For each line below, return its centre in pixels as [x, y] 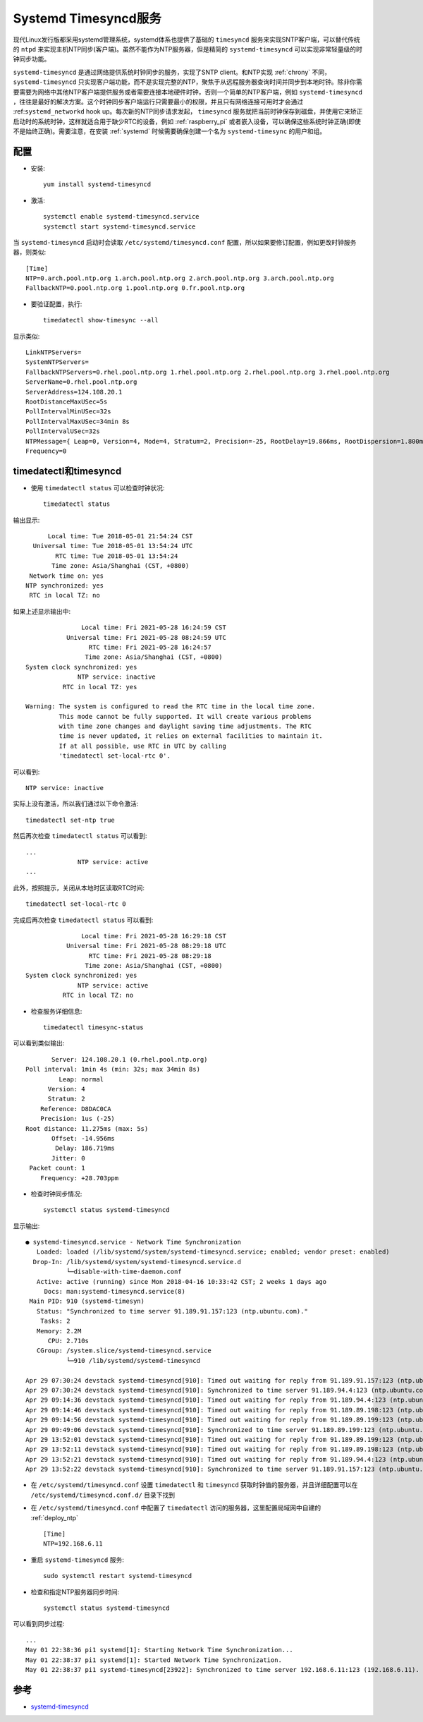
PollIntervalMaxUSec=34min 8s [78, 421]
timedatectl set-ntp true [70, 820]
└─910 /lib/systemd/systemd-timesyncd [133, 1360]
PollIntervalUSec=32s [63, 431]
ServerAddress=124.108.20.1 [74, 392]
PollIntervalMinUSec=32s [68, 412]
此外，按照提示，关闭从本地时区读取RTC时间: [79, 887]
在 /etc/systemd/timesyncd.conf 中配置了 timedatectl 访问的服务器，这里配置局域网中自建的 [176, 1508]
